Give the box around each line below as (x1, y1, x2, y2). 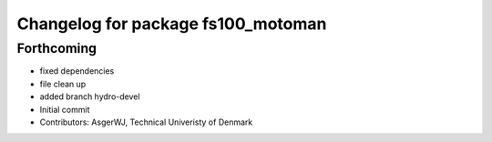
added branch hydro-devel (39, 91, 140, 102)
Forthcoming (16, 40, 97, 56)
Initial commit (39, 104, 90, 115)
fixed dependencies (39, 66, 115, 76)
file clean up (39, 78, 87, 89)
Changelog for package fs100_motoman (16, 14, 327, 34)
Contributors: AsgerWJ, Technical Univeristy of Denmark (39, 117, 253, 127)
